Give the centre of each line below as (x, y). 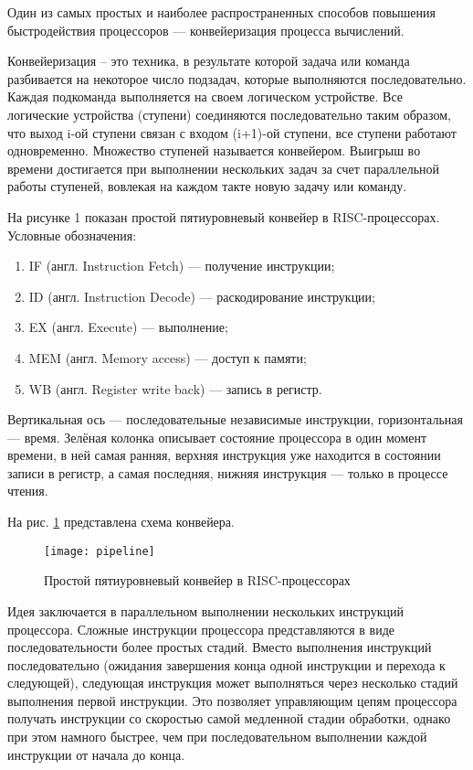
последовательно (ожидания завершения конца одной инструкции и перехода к (226, 664)
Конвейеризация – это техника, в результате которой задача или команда (209, 61)
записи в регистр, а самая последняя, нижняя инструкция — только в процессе (228, 472)
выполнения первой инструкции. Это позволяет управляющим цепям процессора (232, 700)
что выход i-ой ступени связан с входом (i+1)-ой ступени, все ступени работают (232, 132)
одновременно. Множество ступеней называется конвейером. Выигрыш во (214, 150)
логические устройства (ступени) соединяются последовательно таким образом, (229, 114)
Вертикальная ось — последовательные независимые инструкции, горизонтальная (235, 419)
